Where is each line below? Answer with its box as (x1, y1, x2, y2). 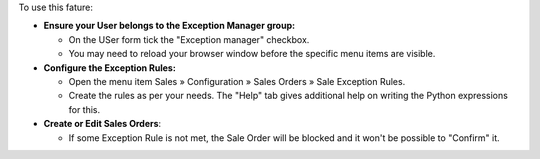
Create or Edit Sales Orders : (43, 118, 162, 130)
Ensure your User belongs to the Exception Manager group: (43, 20, 295, 32)
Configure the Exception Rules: (43, 61, 177, 74)
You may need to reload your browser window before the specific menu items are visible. (68, 48, 436, 60)
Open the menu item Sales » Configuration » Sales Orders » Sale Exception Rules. (68, 75, 406, 87)
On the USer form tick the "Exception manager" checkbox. (68, 33, 310, 45)
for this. (68, 103, 101, 115)
